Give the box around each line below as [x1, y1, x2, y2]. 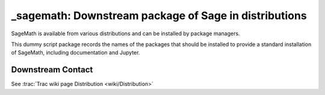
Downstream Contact [11, 65, 93, 75]
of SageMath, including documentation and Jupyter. [11, 49, 140, 56]
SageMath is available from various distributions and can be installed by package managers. [11, 30, 240, 37]
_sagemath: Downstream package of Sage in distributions [11, 9, 307, 22]
